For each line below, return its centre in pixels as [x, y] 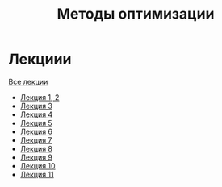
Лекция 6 [36, 131]
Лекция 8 [36, 148]
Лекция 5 [36, 123]
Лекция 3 [36, 106]
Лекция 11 [37, 174]
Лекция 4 [36, 114]
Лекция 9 [36, 157]
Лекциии [40, 59]
